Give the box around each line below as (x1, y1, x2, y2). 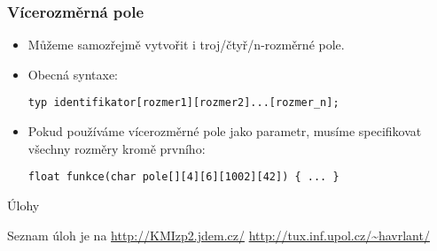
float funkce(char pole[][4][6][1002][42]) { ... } (27, 171, 339, 184)
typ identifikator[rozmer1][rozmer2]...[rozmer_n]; (27, 96, 339, 110)
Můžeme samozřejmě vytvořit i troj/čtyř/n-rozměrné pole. (27, 35, 345, 54)
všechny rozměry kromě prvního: (27, 139, 206, 157)
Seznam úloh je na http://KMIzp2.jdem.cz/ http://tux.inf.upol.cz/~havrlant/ (7, 225, 430, 244)
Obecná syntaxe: (27, 65, 118, 83)
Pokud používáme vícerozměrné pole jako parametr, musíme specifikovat (27, 122, 422, 141)
